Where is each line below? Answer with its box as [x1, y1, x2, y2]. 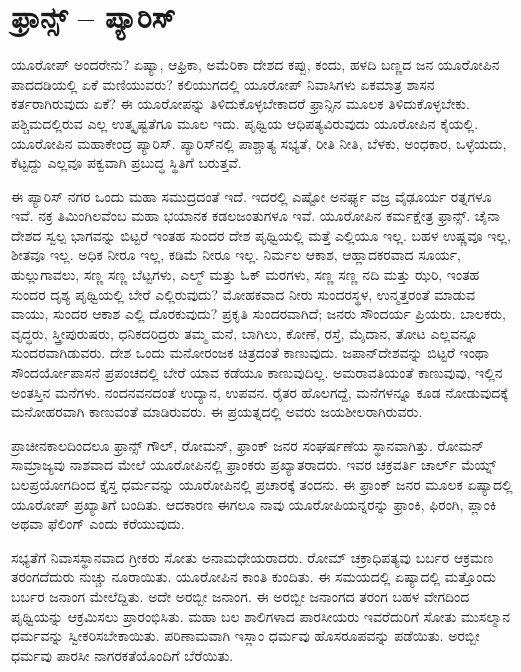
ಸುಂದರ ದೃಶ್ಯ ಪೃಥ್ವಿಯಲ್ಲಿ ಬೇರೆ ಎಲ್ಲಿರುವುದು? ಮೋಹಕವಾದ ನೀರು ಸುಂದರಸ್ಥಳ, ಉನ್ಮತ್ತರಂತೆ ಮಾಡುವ [11, 283, 475, 304]
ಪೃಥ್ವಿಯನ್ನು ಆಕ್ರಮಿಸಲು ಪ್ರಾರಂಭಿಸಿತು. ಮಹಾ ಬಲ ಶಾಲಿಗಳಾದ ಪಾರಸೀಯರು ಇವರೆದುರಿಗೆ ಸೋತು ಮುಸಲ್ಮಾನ [11, 605, 511, 626]
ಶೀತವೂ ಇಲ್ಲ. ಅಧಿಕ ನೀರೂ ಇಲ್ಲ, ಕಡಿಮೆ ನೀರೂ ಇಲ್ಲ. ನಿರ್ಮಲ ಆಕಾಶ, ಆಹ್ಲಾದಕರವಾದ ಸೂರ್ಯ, [11, 244, 461, 265]
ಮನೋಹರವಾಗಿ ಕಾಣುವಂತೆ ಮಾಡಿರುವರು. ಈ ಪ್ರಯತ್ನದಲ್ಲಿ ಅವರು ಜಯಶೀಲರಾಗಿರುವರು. [11, 401, 423, 422]
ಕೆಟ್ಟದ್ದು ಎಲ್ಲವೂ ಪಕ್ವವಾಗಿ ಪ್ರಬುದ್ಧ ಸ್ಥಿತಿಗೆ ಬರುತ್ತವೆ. [11, 152, 242, 173]
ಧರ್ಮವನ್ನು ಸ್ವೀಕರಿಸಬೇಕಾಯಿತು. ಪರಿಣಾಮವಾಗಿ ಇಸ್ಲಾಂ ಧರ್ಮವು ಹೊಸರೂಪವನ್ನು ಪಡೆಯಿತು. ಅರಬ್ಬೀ [11, 625, 480, 646]
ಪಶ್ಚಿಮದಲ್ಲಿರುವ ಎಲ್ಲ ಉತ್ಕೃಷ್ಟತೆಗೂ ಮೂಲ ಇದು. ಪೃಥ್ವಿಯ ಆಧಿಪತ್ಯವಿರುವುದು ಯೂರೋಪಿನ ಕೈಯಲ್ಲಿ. [11, 112, 479, 133]
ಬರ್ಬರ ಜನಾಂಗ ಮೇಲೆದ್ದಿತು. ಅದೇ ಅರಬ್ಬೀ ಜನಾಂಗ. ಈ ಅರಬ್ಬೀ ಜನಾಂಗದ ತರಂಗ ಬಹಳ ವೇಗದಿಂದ [11, 585, 470, 606]
